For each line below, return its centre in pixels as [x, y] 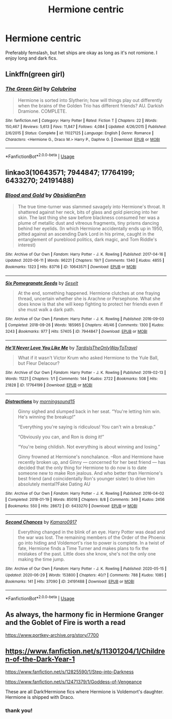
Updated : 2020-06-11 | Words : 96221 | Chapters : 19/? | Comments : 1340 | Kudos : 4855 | [85, 261]
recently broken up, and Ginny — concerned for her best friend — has [92, 462]
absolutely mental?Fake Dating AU [54, 484]
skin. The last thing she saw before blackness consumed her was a [89, 218]
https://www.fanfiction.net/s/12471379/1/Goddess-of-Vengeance [74, 681]
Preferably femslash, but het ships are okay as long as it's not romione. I [81, 52]
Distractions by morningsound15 [40, 401]
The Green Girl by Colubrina [41, 89]
